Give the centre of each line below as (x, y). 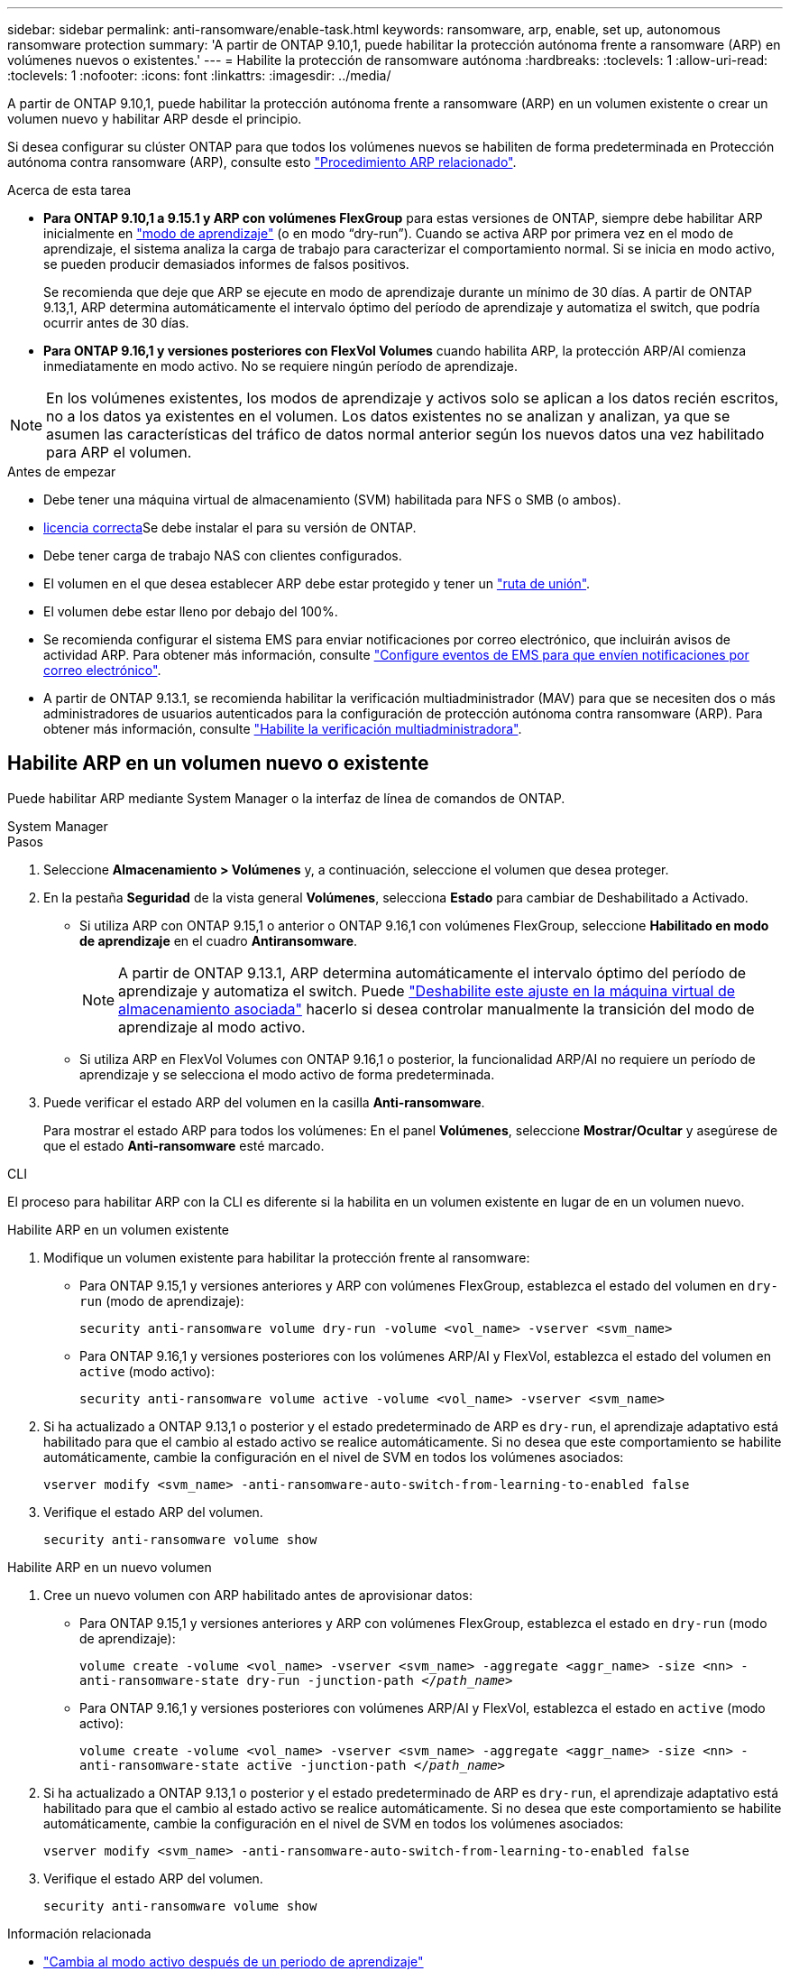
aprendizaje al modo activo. (212, 1027)
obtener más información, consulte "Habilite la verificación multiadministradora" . (283, 729)
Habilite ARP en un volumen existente (119, 1229)
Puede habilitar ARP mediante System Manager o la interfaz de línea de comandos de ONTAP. (286, 798)
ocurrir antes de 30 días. (116, 323)
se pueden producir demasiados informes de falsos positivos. (226, 264)
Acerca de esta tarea (69, 190)
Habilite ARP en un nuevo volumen (110, 1567)
